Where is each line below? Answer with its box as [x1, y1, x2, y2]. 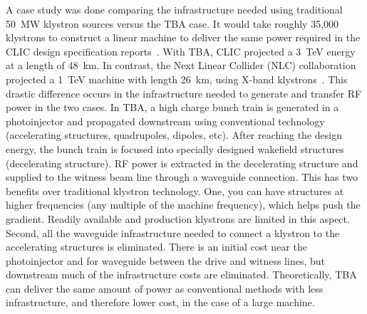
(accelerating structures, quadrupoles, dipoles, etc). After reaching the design [6, 127, 342, 142]
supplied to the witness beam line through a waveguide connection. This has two [6, 169, 358, 184]
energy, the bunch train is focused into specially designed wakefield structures [6, 141, 344, 156]
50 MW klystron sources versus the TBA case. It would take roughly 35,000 [6, 16, 339, 31]
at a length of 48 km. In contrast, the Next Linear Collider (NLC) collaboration [6, 58, 356, 73]
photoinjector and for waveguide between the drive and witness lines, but [6, 253, 325, 268]
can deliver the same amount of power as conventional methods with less [6, 281, 324, 295]
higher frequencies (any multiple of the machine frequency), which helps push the [6, 197, 361, 212]
